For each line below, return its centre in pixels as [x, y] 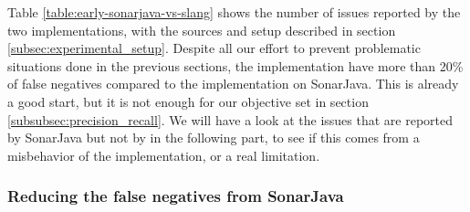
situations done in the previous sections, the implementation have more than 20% [235, 65]
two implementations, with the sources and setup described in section [202, 30]
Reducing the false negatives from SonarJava [176, 196]
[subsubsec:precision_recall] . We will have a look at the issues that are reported [230, 119]
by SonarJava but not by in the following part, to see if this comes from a [214, 138]
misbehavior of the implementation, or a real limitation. [164, 155]
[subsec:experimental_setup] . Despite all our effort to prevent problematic [214, 48]
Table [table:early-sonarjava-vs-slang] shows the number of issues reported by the [234, 12]
